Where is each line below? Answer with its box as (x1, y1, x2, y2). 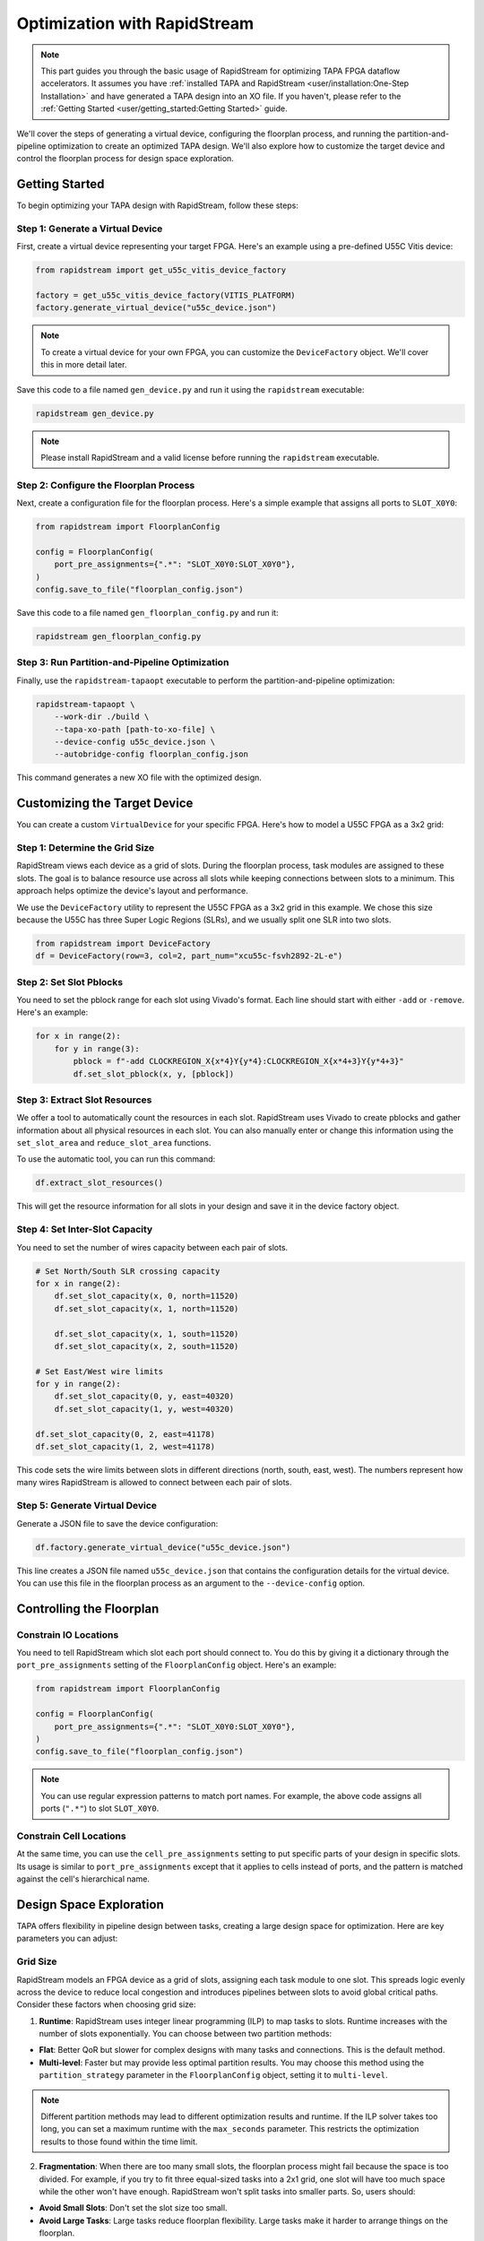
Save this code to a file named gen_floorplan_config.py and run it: (16, 608, 279, 619)
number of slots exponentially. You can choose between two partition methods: (39, 2029, 332, 2039)
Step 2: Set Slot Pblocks (16, 975, 124, 988)
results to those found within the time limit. (40, 2136, 198, 2147)
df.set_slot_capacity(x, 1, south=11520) (54, 1328, 239, 1339)
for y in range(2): (35, 1379, 121, 1389)
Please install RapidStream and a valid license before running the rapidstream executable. (40, 453, 380, 463)
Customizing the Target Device (16, 796, 194, 811)
